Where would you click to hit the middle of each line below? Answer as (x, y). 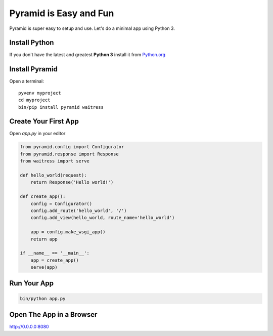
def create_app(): (43, 197)
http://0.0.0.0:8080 (29, 327)
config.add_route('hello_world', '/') (79, 211)
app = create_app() (55, 260)
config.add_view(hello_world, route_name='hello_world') (103, 218)
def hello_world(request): (53, 175)
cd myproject (34, 100)
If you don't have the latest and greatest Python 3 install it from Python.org (87, 55)
